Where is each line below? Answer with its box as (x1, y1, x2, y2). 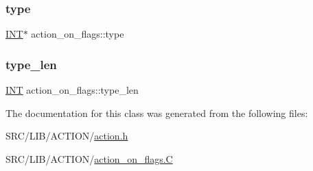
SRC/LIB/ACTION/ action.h (5, 129, 128, 143)
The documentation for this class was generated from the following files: (5, 105, 308, 120)
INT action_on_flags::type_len (5, 83, 139, 97)
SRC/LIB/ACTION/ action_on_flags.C (5, 151, 173, 166)
